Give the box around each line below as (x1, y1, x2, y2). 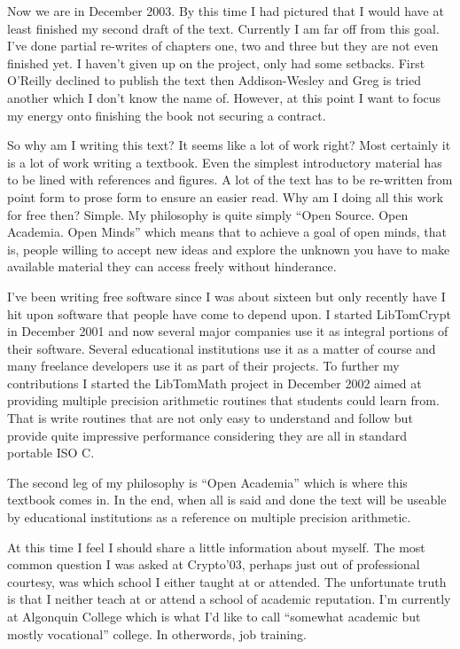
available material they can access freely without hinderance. (7, 257, 337, 276)
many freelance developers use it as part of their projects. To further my (7, 356, 400, 375)
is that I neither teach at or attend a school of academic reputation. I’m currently (7, 590, 451, 608)
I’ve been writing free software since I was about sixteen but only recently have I (7, 286, 446, 305)
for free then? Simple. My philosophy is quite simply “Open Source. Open (7, 205, 409, 223)
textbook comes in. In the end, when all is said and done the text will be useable (7, 490, 447, 509)
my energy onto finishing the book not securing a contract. (7, 106, 326, 124)
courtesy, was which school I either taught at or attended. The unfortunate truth (7, 572, 447, 590)
